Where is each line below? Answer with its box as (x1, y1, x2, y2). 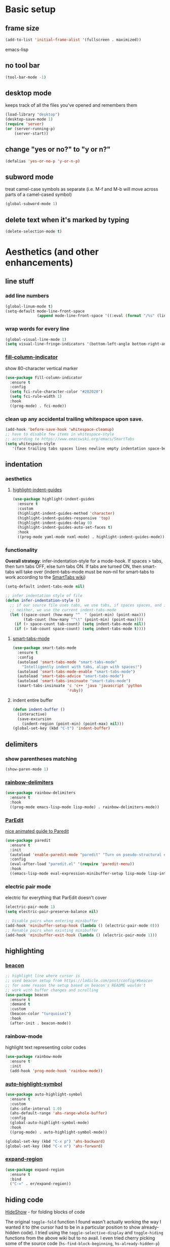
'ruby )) (67, 688, 83, 693)
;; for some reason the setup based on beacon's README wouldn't (5, 983, 146, 988)
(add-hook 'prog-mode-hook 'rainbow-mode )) (10, 1068, 103, 1074)
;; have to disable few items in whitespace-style (5, 431, 114, 437)
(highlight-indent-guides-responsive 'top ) (17, 515, 110, 521)
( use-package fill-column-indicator (5, 375, 82, 380)
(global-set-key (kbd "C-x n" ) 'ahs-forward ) (5, 1143, 103, 1149)
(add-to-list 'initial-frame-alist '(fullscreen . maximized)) (5, 37, 142, 42)
